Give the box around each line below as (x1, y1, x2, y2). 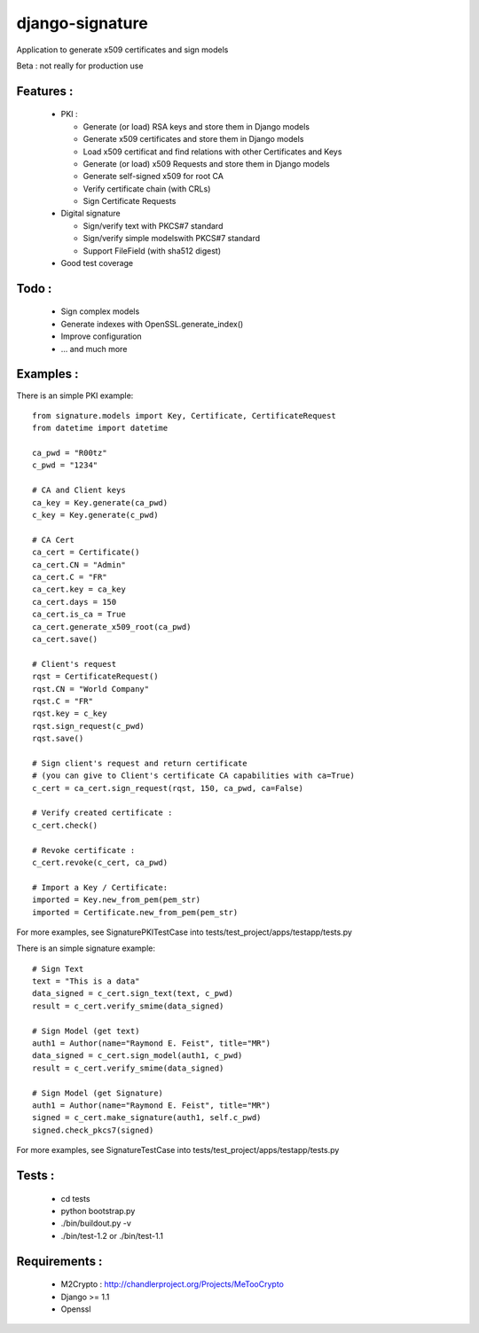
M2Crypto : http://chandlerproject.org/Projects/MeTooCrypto (60, 1279, 284, 1290)
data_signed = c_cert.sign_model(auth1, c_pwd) (32, 1051, 243, 1061)
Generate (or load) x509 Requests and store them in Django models (82, 158, 330, 169)
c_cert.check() (32, 820, 98, 830)
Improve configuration (60, 331, 142, 341)
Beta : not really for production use (16, 60, 144, 71)
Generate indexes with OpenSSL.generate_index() (60, 318, 244, 329)
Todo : (16, 280, 52, 296)
